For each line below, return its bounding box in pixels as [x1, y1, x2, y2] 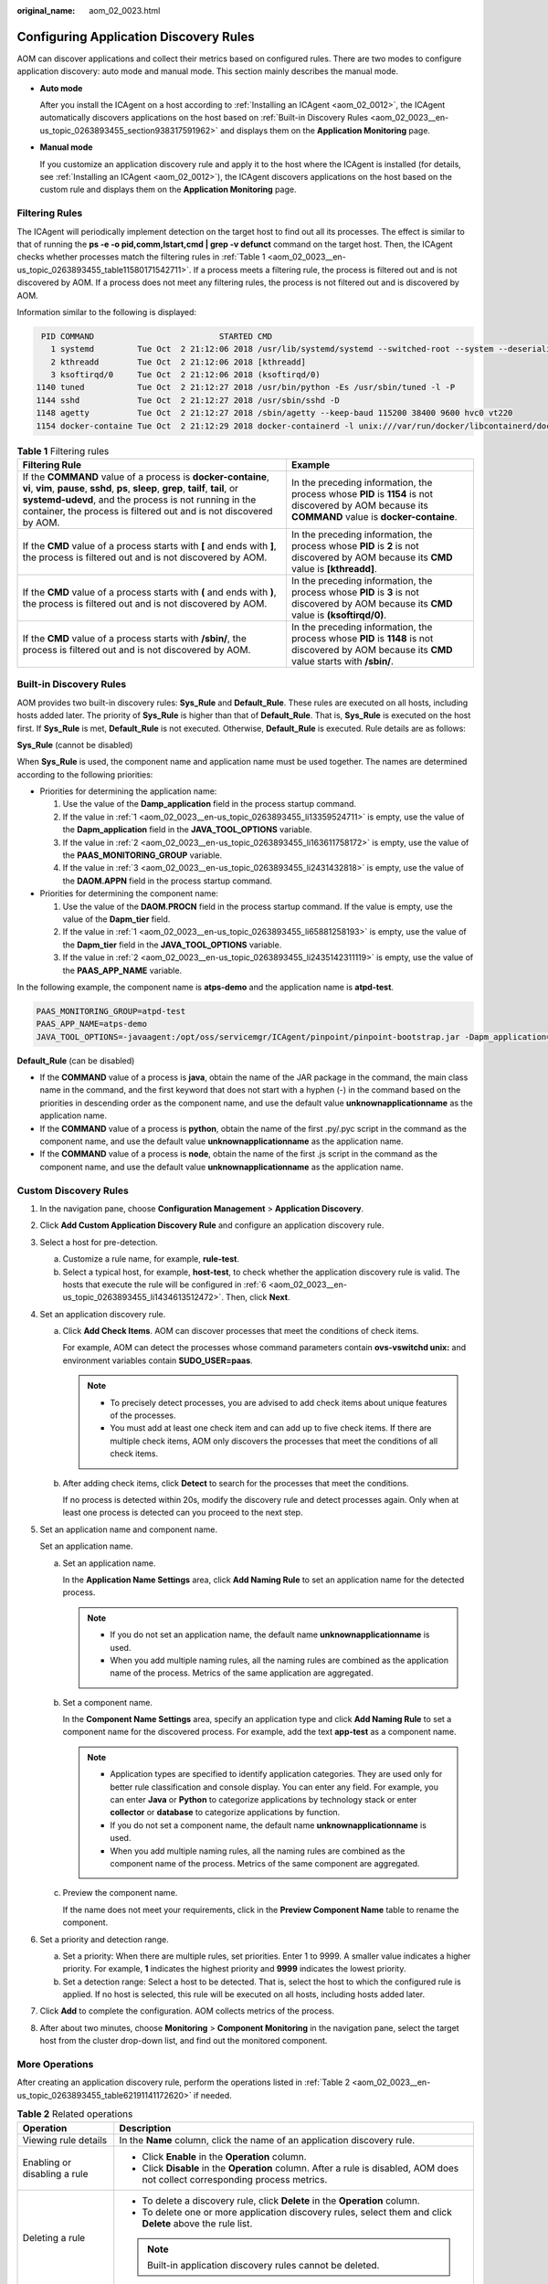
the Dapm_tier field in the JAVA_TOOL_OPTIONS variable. [62, 939, 282, 950]
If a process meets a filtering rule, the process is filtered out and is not [193, 264, 458, 275]
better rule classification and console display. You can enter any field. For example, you [110, 1782, 438, 1792]
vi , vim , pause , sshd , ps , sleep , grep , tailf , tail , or [22, 481, 239, 494]
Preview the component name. [62, 1887, 178, 1898]
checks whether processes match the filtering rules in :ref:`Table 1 [16, 251, 266, 262]
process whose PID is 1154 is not [290, 487, 434, 500]
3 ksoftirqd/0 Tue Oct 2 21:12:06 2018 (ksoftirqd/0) [50, 370, 321, 380]
